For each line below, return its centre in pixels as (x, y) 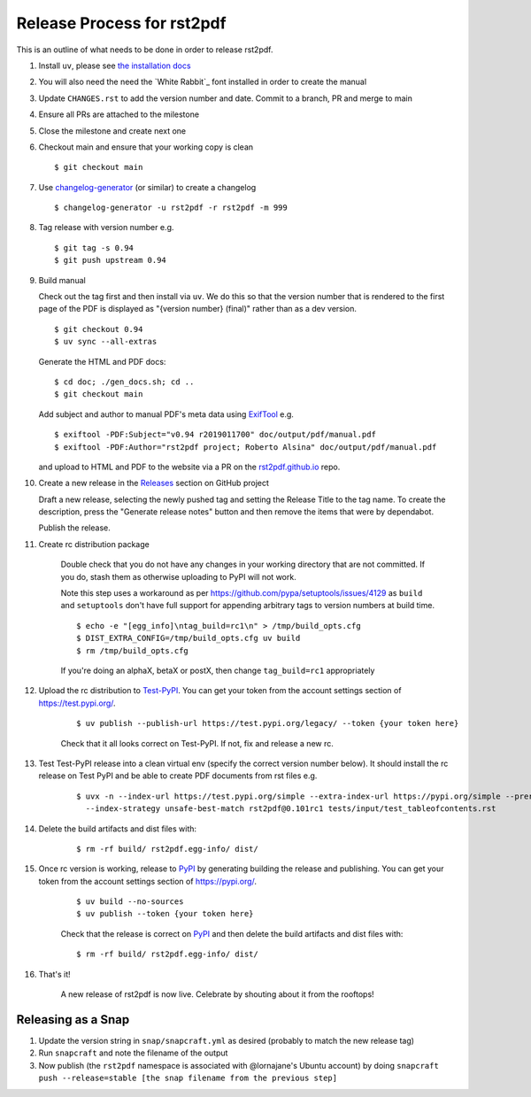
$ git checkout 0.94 (99, 329)
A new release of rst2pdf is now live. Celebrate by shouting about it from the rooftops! (218, 994)
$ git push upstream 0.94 (111, 260)
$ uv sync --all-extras (106, 342)
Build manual (62, 280)
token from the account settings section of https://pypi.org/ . (147, 881)
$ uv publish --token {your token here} (165, 914)
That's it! (54, 974)
